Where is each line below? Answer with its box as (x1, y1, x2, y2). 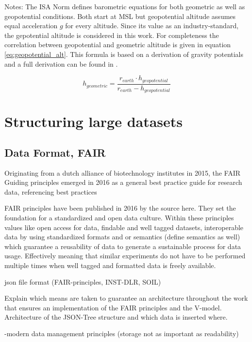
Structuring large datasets (4, 111, 183, 131)
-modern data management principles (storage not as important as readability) (4, 328, 239, 338)
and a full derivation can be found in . (4, 58, 118, 69)
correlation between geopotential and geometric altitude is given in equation (4, 39, 231, 50)
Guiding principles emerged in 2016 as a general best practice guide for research (4, 177, 242, 187)
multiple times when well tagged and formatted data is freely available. (4, 260, 216, 270)
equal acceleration (4, 20, 58, 31)
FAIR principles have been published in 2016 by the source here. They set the (4, 203, 236, 213)
